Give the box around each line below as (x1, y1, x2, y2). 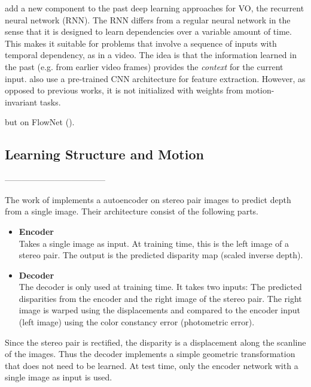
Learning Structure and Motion (5, 145, 204, 164)
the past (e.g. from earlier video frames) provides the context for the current (5, 60, 283, 72)
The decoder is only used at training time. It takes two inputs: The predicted (19, 280, 302, 293)
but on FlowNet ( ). (5, 116, 75, 128)
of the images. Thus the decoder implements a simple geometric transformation (5, 347, 295, 360)
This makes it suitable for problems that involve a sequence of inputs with (5, 37, 277, 49)
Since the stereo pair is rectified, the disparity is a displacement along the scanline (5, 335, 306, 348)
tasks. (39, 95, 61, 108)
